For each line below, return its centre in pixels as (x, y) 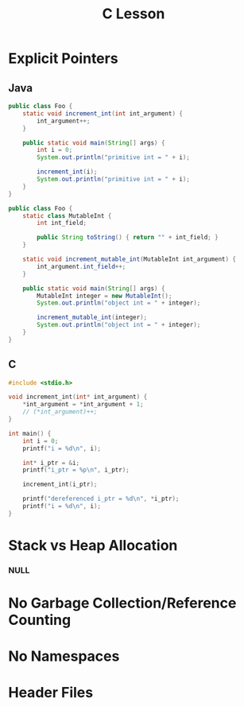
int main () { (30, 433)
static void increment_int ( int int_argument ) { (103, 113)
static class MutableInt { (67, 215)
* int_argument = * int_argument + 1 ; (83, 405)
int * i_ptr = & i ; (51, 463)
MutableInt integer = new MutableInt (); (105, 296)
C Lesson (134, 14)
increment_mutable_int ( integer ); (92, 318)
